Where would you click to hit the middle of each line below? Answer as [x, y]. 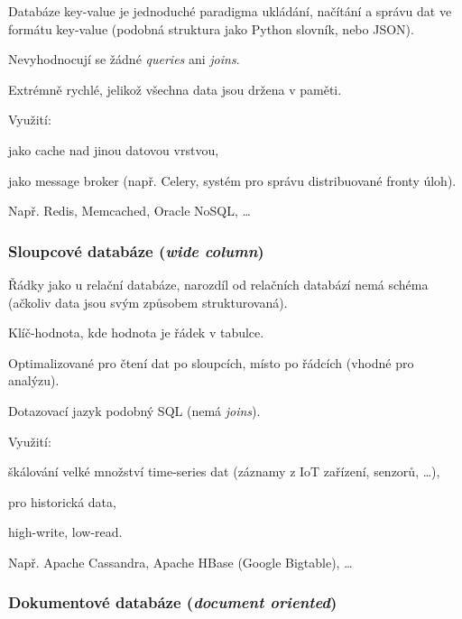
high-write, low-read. [65, 532]
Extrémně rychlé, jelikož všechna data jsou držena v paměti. [175, 89]
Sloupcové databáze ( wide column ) [136, 250]
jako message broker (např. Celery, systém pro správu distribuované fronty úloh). [232, 180]
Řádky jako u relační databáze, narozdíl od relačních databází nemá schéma [218, 284]
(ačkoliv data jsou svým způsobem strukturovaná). [148, 302]
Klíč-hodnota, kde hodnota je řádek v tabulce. [136, 333]
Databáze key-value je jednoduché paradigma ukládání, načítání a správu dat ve [230, 11]
